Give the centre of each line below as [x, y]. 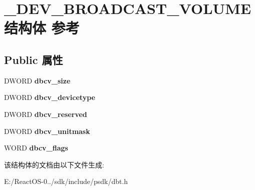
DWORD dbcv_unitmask [47, 131]
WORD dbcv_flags [36, 148]
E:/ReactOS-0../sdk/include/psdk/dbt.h [66, 181]
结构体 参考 [42, 28]
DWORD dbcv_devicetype [50, 97]
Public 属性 [34, 59]
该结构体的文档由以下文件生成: [54, 164]
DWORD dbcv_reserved [46, 114]
